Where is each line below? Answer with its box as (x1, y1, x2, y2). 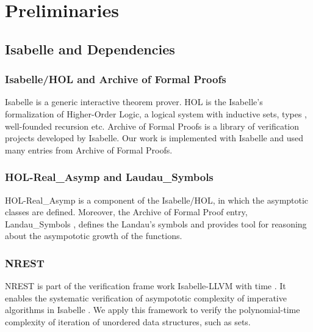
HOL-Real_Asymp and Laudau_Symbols (5, 169, 214, 185)
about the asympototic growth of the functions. (5, 229, 182, 242)
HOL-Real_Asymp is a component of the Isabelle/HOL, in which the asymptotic (5, 193, 309, 206)
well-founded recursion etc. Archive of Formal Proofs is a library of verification (5, 119, 300, 132)
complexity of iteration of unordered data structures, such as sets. (5, 315, 251, 328)
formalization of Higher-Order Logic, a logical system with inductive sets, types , (5, 107, 307, 120)
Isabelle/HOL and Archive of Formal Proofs (5, 72, 226, 87)
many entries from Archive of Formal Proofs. (5, 143, 173, 156)
